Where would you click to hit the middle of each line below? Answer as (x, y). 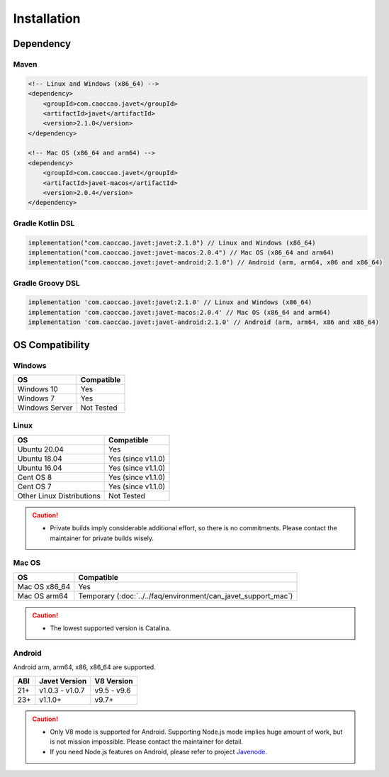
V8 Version (114, 681)
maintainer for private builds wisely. (102, 538)
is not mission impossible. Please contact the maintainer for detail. (147, 742)
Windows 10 (38, 389)
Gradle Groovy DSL (47, 283)
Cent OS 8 (35, 477)
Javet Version (63, 681)
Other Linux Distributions (59, 496)
